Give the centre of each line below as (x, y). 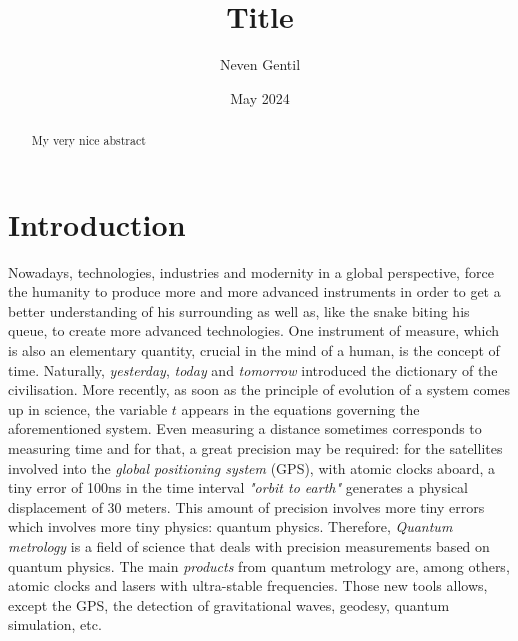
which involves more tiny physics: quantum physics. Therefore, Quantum (230, 526)
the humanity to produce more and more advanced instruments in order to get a (254, 291)
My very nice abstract (88, 140)
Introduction (97, 223)
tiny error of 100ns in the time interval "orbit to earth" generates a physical (238, 487)
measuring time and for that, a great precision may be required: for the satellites (255, 448)
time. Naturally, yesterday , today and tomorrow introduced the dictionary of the (253, 369)
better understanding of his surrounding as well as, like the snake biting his (239, 310)
